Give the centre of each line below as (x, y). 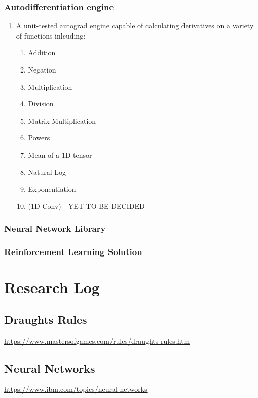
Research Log (52, 287)
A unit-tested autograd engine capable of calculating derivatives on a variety (135, 26)
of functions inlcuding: (51, 35)
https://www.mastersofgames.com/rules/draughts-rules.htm (97, 340)
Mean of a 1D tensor (60, 154)
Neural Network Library (55, 228)
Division (41, 104)
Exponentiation (52, 189)
